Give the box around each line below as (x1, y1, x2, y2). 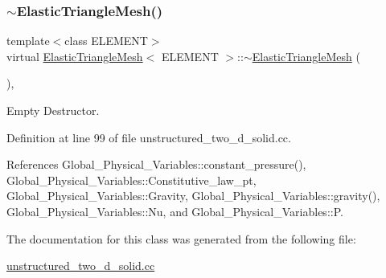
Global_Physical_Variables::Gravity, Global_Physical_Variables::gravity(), (6, 187, 380, 204)
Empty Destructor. (6, 102, 100, 118)
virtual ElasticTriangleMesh (6, 47, 143, 64)
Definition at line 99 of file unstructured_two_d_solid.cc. (6, 129, 291, 145)
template (6, 32, 50, 49)
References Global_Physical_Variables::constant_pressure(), (6, 156, 306, 173)
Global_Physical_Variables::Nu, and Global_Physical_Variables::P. (6, 202, 343, 219)
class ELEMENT (64, 32, 148, 49)
